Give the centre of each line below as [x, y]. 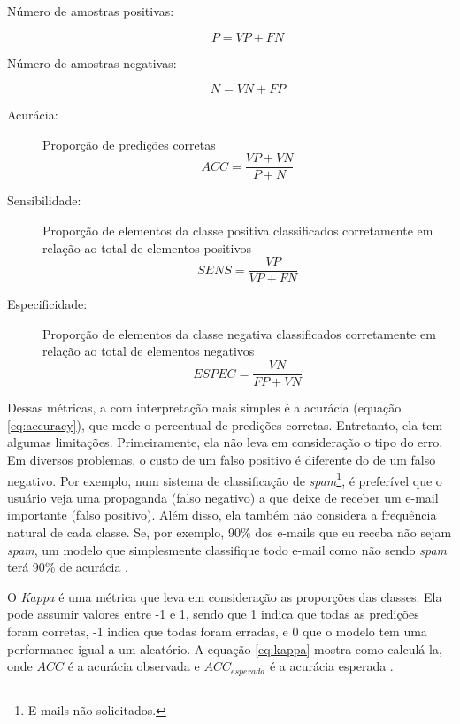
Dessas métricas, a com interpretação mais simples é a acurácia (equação [204, 408]
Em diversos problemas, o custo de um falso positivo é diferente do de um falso [222, 459]
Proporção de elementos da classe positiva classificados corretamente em [238, 231]
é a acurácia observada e [134, 666]
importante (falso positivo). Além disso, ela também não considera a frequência [222, 515]
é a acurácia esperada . [331, 666]
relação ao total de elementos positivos [147, 247]
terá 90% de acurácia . [68, 567]
